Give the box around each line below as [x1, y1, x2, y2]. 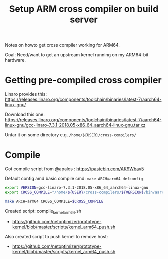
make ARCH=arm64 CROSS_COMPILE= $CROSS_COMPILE [5, 199, 104, 204]
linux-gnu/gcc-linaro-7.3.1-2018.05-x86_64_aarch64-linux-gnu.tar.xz [5, 122, 146, 128]
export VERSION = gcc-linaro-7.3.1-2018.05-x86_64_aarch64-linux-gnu [5, 185, 149, 190]
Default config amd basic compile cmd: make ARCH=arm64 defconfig [5, 176, 143, 182]
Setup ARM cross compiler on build [9, 3, 159, 15]
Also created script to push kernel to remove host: [5, 234, 108, 240]
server [69, 14, 98, 25]
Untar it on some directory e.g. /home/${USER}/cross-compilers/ [5, 132, 136, 138]
